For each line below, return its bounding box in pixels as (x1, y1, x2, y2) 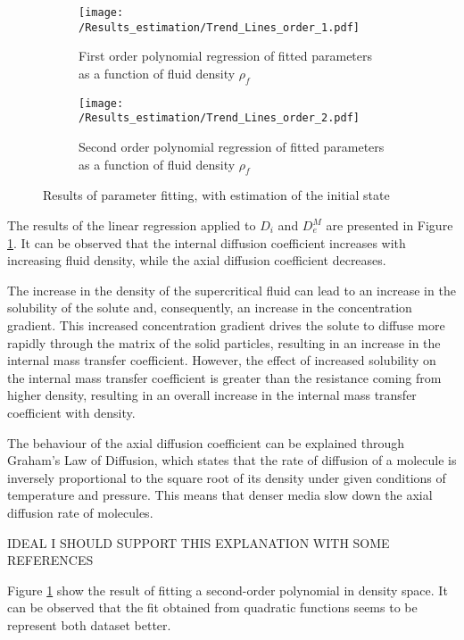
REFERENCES (7, 551, 94, 569)
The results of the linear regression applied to (7, 216, 256, 234)
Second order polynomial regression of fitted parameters (79, 137, 385, 156)
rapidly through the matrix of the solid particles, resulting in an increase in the (7, 333, 441, 352)
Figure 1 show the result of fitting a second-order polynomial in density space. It (7, 580, 448, 599)
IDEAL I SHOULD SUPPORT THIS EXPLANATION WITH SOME (7, 533, 390, 552)
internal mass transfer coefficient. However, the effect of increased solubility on (7, 351, 436, 370)
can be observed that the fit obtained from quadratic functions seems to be (7, 598, 418, 617)
